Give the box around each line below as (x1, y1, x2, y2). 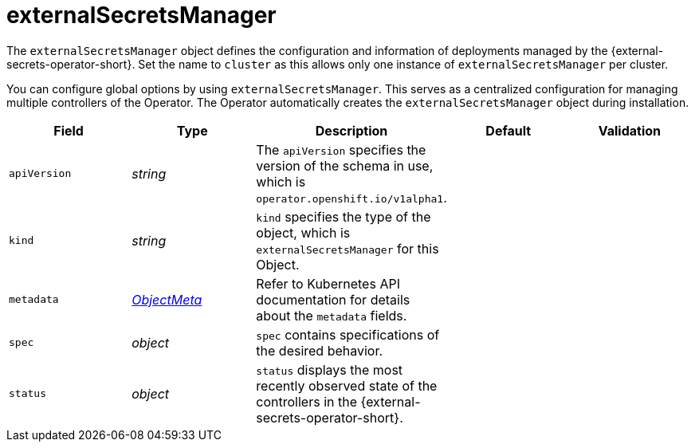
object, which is (256, 224, 351, 241)
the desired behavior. (256, 342, 383, 359)
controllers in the (256, 393, 357, 410)
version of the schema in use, (256, 157, 434, 174)
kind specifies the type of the (256, 208, 431, 225)
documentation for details (256, 291, 410, 308)
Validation (598, 122, 662, 139)
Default (485, 122, 532, 139)
